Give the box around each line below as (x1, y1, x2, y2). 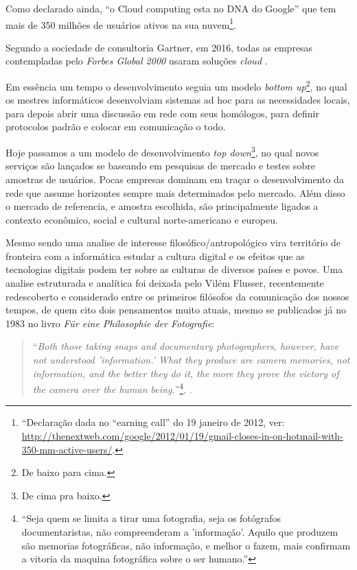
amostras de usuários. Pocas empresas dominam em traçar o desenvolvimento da (5, 171, 344, 186)
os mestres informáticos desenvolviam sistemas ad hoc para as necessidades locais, (5, 93, 350, 107)
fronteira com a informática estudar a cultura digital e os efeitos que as (5, 248, 305, 263)
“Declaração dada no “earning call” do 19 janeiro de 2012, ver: (21, 415, 285, 429)
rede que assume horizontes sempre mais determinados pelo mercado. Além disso (5, 185, 345, 200)
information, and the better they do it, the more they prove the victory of (32, 366, 339, 380)
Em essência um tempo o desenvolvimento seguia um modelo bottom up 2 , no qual (5, 78, 347, 93)
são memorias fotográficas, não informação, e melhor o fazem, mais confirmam (21, 538, 351, 552)
